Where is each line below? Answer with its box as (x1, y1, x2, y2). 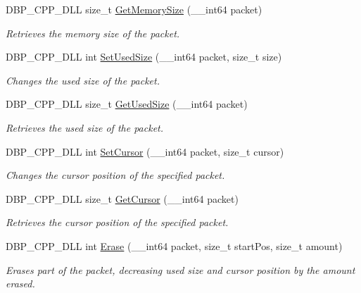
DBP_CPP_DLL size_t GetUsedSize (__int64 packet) (6, 96, 248, 111)
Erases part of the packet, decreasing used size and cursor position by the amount (6, 262, 355, 277)
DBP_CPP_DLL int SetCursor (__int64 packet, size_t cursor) (6, 144, 284, 158)
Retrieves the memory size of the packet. (6, 25, 180, 40)
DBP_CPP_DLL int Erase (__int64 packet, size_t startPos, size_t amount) (6, 238, 343, 253)
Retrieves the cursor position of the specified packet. (6, 215, 229, 230)
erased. (6, 276, 35, 291)
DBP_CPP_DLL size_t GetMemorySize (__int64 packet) (6, 2, 262, 16)
